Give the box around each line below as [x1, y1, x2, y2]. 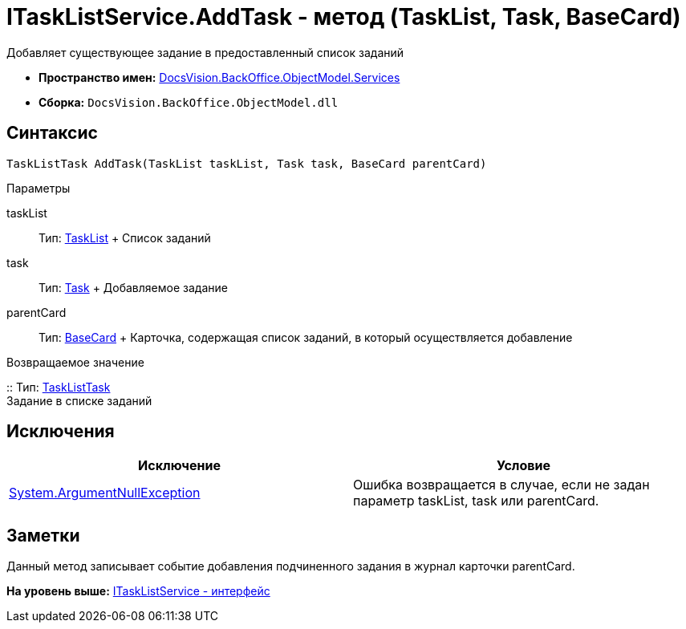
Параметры [6, 181, 71, 195]
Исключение [138, 457, 221, 474]
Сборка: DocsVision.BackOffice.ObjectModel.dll [39, 95, 339, 109]
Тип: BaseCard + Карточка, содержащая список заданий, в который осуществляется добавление [39, 330, 573, 344]
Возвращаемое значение [6, 355, 144, 369]
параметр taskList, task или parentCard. [353, 493, 599, 509]
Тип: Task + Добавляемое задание [39, 280, 228, 294]
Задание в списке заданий [6, 393, 152, 408]
